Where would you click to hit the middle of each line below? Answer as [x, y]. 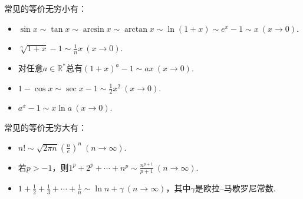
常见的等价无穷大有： [45, 127]
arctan [136, 29]
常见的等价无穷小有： [45, 8]
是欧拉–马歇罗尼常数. [235, 188]
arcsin [93, 29]
